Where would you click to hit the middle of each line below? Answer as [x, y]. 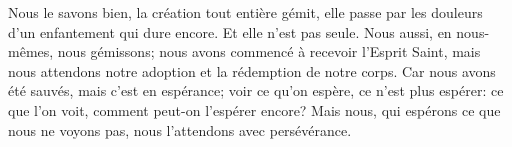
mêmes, [31, 51]
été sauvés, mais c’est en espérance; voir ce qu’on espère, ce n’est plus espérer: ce [256, 90]
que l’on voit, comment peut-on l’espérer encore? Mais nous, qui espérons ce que [254, 109]
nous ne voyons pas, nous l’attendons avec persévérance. [180, 129]
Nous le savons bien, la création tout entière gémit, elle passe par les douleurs [245, 12]
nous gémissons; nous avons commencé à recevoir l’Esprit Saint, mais [269, 51]
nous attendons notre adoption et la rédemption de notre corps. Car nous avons [252, 70]
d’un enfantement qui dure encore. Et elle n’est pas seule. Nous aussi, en [230, 31]
